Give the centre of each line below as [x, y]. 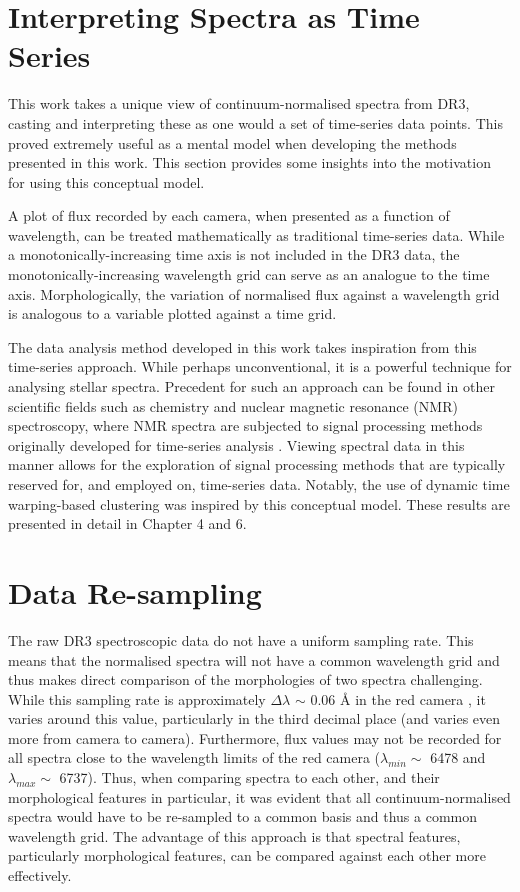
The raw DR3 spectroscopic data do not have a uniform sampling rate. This [241, 639]
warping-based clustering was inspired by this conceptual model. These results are [259, 503]
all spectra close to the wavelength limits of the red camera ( [194, 757]
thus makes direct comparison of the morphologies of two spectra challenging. [245, 679]
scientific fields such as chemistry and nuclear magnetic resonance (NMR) [233, 405]
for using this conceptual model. [106, 181]
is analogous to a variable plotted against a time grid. [172, 313]
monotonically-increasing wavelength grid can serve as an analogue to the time [249, 274]
